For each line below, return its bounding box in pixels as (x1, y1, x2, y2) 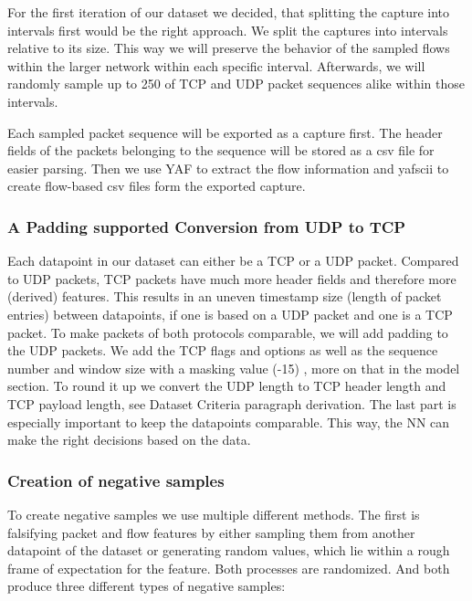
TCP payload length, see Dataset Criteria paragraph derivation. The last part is (7, 394, 456, 413)
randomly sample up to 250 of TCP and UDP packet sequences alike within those (7, 74, 466, 93)
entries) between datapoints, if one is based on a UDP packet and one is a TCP (7, 304, 453, 323)
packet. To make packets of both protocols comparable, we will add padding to (7, 322, 448, 342)
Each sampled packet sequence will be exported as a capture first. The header (7, 122, 443, 142)
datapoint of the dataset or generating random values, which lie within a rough (7, 541, 450, 560)
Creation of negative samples (7, 469, 225, 491)
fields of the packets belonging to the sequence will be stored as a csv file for (7, 141, 435, 160)
